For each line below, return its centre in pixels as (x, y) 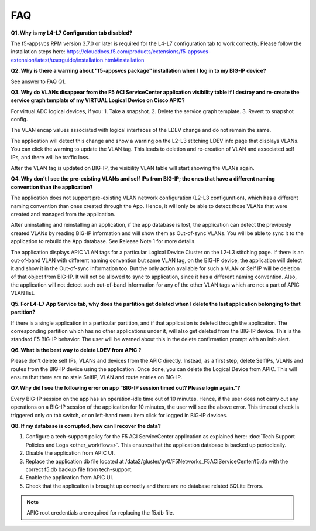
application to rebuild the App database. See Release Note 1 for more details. (103, 241)
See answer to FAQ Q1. (38, 81)
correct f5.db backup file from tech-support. (79, 469)
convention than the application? (52, 187)
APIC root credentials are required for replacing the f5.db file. (100, 513)
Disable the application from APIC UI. (70, 453)
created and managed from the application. (63, 214)
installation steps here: (38, 52)
